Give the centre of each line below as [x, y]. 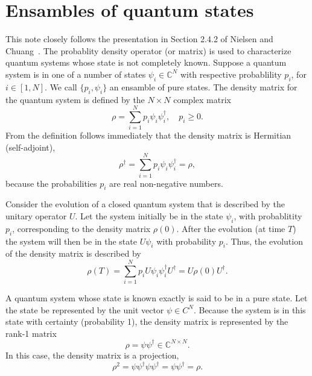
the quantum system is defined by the [75, 99]
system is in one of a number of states [76, 74]
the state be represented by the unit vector [85, 309]
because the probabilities [51, 183]
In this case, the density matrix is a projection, [92, 355]
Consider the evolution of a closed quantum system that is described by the [145, 204]
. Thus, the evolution [264, 241]
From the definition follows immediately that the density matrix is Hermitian [148, 135]
